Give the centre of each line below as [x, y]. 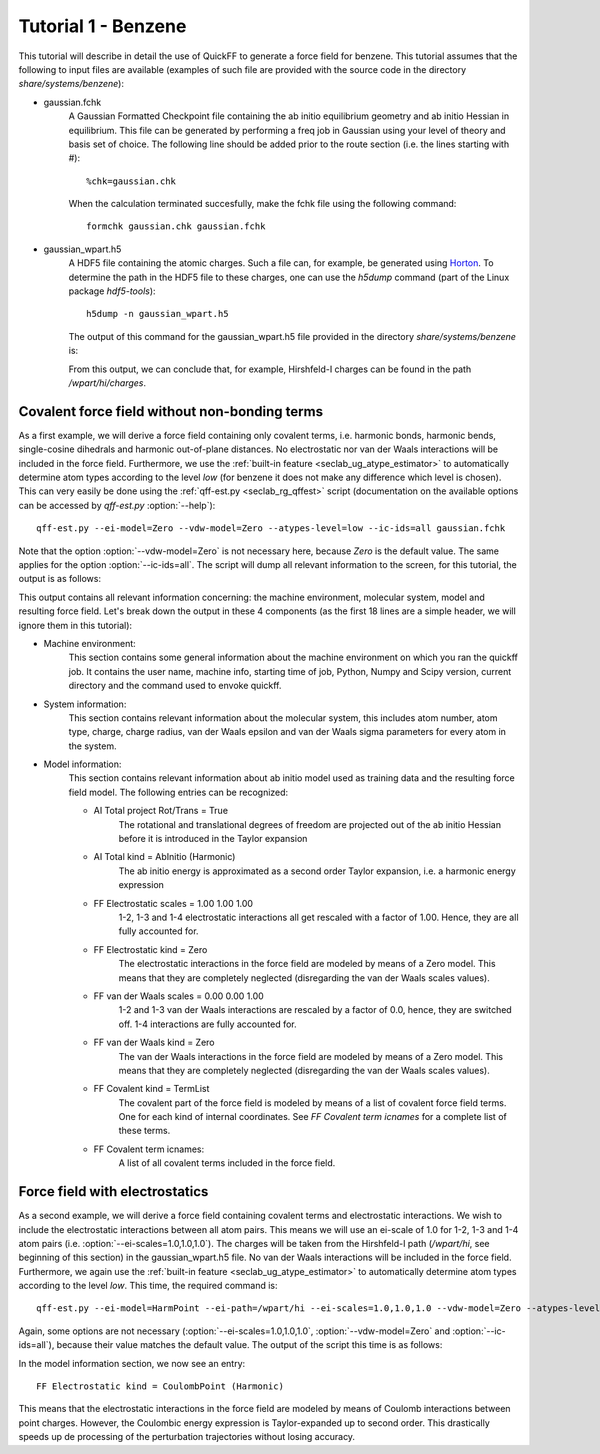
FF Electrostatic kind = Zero [150, 949]
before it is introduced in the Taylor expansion [213, 839]
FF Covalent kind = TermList [151, 1089]
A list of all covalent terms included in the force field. [227, 1163]
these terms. [144, 1131]
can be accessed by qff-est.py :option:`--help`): [117, 505]
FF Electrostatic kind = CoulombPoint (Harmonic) [160, 1386]
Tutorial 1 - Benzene [102, 26]
